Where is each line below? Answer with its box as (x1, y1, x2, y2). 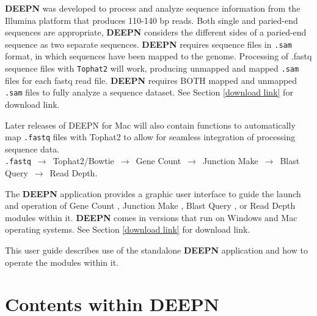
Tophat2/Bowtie (53, 154, 114, 167)
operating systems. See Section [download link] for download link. (5, 223, 250, 236)
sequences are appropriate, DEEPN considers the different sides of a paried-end (5, 26, 307, 39)
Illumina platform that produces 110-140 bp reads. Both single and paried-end (5, 13, 298, 26)
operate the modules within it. (5, 255, 119, 268)
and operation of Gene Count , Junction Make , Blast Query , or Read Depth (5, 199, 296, 212)
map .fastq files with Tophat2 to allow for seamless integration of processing (5, 130, 296, 143)
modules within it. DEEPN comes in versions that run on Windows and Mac (5, 211, 297, 224)
